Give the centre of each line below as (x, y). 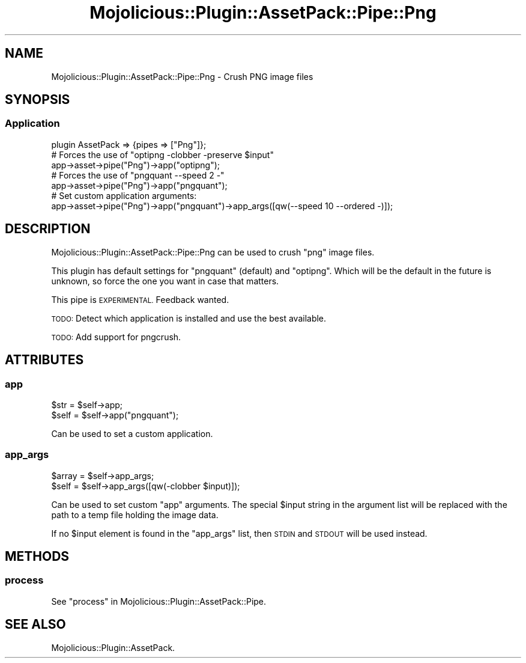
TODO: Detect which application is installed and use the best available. (189, 318)
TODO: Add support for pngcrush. (116, 337)
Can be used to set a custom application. (132, 433)
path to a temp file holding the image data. (135, 515)
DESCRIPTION (48, 229)
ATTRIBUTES (44, 360)
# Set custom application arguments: (124, 195)
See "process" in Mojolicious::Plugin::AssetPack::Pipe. (159, 601)
